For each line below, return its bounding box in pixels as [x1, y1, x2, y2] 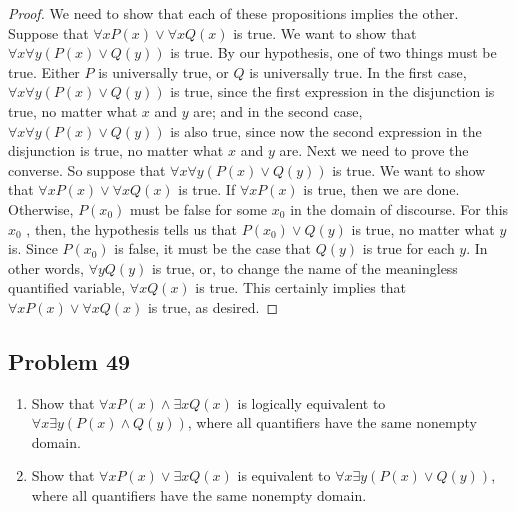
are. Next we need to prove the [279, 140, 469, 161]
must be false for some [129, 198, 268, 219]
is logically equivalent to [237, 392, 386, 413]
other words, [8, 257, 84, 278]
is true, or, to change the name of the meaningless [151, 257, 458, 278]
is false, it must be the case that [114, 238, 312, 259]
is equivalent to [237, 465, 331, 486]
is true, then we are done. [303, 179, 460, 200]
